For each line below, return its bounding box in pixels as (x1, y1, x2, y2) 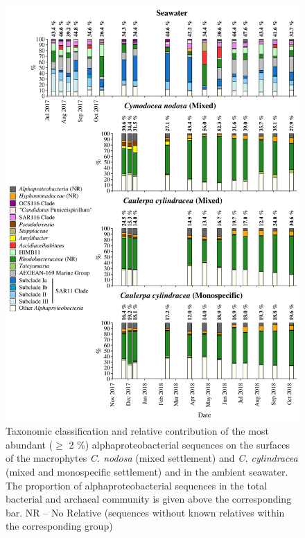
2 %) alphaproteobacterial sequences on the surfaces (69, 437, 290, 451)
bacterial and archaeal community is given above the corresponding (6, 492, 292, 506)
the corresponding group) (6, 519, 113, 533)
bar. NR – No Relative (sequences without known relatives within (6, 505, 285, 519)
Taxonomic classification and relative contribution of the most (6, 424, 269, 438)
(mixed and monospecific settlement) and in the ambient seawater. (6, 465, 288, 479)
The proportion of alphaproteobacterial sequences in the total (6, 478, 268, 492)
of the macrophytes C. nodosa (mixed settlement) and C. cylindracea (6, 451, 298, 465)
